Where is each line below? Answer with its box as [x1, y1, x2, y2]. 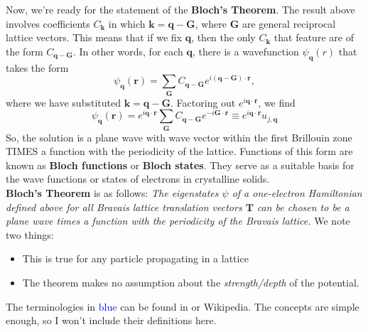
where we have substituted [6, 95, 121, 109]
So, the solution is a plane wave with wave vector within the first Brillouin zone [6, 129, 352, 144]
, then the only [191, 30, 256, 45]
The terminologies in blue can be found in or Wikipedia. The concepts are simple [6, 299, 359, 314]
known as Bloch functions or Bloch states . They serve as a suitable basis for [6, 157, 355, 172]
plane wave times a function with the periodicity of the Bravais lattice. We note [6, 213, 350, 228]
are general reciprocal [242, 16, 336, 31]
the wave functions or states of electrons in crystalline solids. [6, 171, 270, 186]
